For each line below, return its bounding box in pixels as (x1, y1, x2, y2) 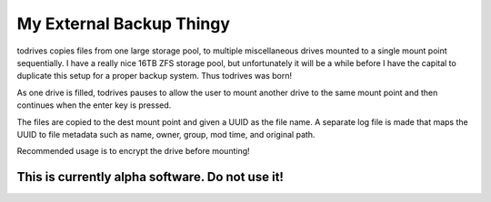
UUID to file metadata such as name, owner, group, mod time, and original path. (16, 129, 316, 139)
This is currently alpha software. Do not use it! (16, 169, 284, 185)
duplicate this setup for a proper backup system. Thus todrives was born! (16, 71, 293, 82)
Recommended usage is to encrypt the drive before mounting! (16, 146, 250, 157)
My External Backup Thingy (16, 14, 231, 34)
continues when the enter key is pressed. (16, 100, 172, 111)
